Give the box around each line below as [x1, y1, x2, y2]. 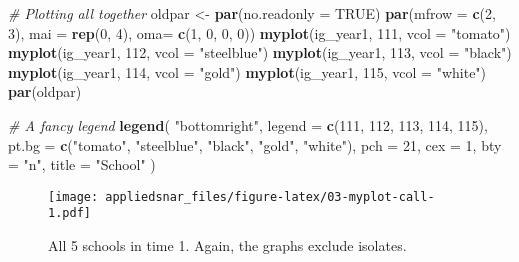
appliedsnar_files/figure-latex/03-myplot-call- [105, 189, 435, 204]
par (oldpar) [8, 81, 82, 102]
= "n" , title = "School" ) [8, 154, 156, 175]
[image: [48, 189, 99, 204]
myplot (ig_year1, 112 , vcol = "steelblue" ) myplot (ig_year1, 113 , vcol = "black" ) [8, 42, 512, 63]
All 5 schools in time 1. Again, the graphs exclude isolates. [48, 235, 407, 256]
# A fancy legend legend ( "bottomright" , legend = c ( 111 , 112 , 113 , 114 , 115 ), [8, 114, 488, 135]
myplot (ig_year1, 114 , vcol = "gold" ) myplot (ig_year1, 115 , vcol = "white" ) [8, 61, 487, 82]
